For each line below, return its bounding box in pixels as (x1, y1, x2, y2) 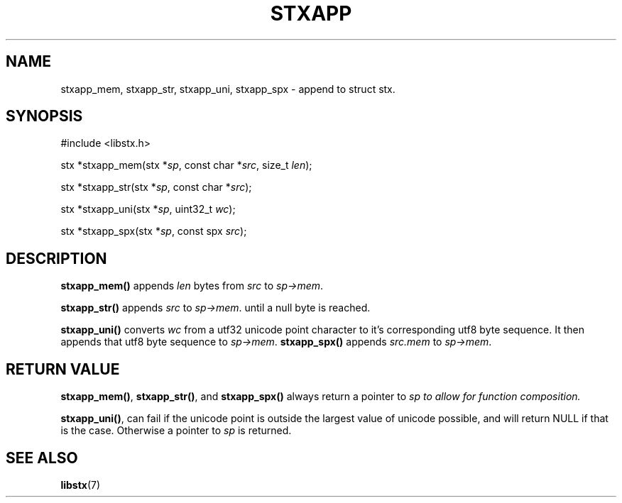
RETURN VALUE (6, 360, 120, 378)
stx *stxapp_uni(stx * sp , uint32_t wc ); (60, 203, 236, 216)
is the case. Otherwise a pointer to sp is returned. (60, 424, 292, 437)
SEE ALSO (6, 448, 78, 467)
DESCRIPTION (6, 249, 107, 267)
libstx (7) (60, 478, 101, 491)
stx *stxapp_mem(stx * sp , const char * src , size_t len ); (60, 159, 312, 172)
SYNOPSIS (6, 107, 83, 126)
